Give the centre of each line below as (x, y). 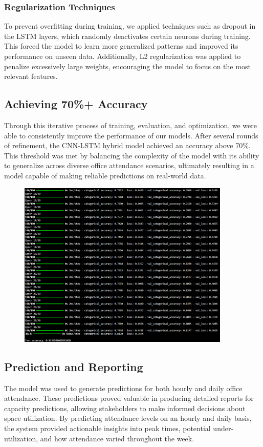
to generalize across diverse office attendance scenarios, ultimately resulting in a (129, 165)
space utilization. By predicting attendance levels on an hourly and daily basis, (128, 418)
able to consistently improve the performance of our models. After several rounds (131, 135)
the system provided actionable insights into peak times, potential (107, 428)
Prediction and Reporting (74, 366)
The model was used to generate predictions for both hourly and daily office (123, 388)
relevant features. (31, 76)
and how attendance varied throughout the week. (117, 438)
